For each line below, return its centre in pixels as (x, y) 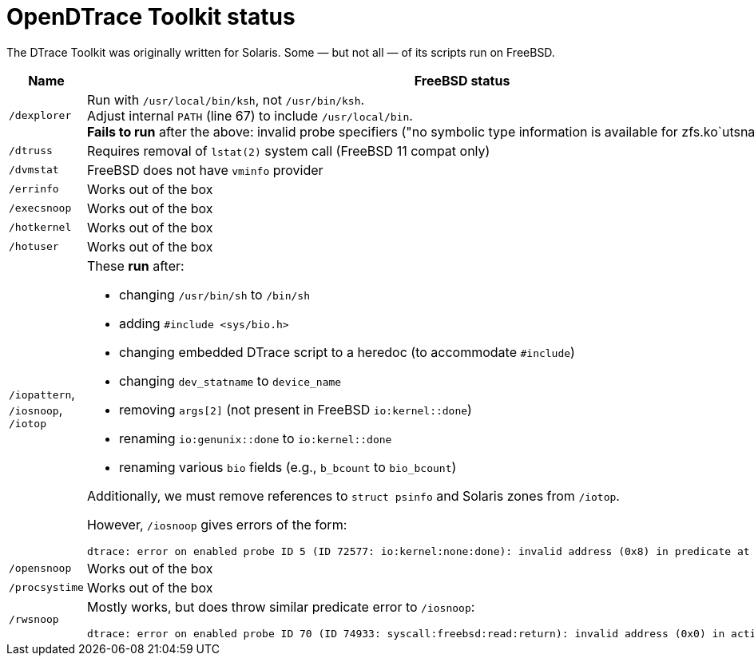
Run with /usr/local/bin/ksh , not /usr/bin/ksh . (226, 99)
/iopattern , (42, 393)
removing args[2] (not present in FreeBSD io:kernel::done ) (295, 409)
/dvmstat (34, 170)
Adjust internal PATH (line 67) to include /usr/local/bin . (250, 115)
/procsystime (46, 588)
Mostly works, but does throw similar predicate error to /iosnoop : (281, 607)
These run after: (135, 266)
